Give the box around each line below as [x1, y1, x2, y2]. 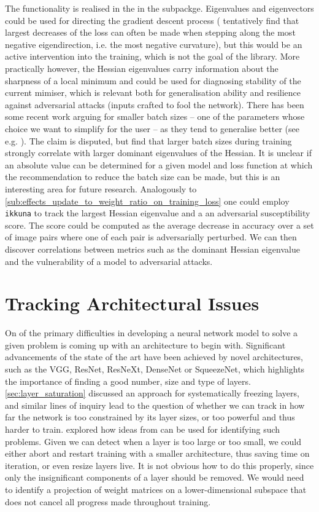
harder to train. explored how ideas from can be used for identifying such [5, 423, 280, 435]
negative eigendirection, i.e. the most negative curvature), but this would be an [5, 37, 302, 50]
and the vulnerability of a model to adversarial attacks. [5, 254, 213, 267]
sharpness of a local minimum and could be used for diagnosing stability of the [5, 74, 301, 87]
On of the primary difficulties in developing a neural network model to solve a [5, 326, 298, 339]
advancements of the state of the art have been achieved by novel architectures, [5, 350, 304, 363]
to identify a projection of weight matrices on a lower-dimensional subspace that [5, 482, 307, 495]
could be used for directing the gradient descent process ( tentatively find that [5, 14, 299, 26]
